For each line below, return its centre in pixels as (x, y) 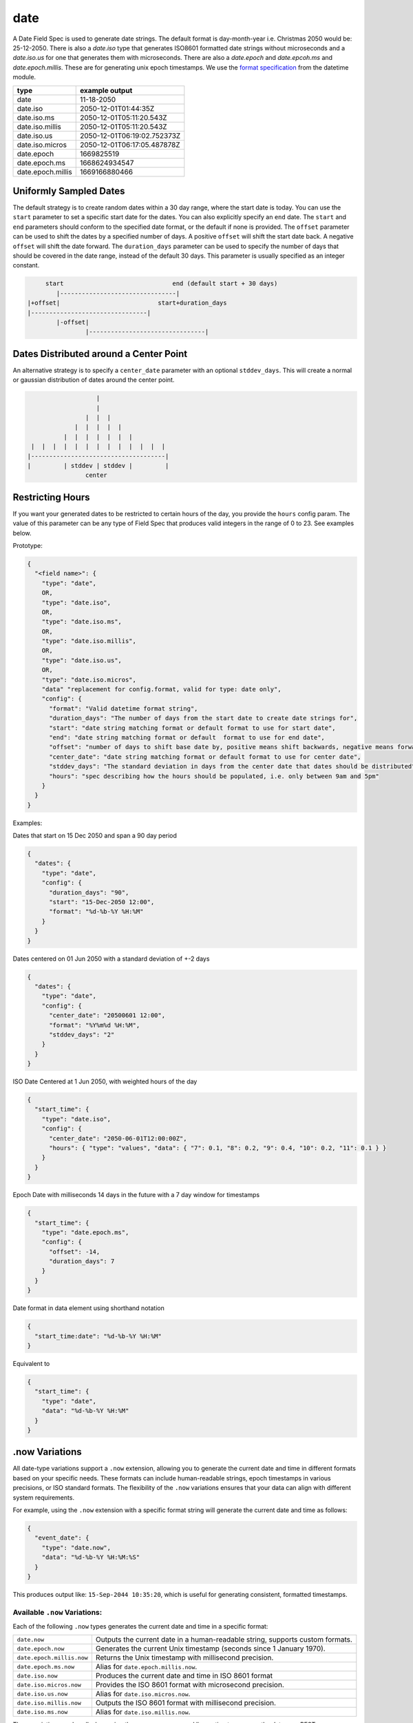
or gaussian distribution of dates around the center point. (94, 380)
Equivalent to (31, 1364)
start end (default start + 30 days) (161, 284)
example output (106, 90)
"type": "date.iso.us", (82, 660)
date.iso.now (37, 1676)
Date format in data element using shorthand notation (88, 1308)
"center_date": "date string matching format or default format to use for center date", (205, 757)
